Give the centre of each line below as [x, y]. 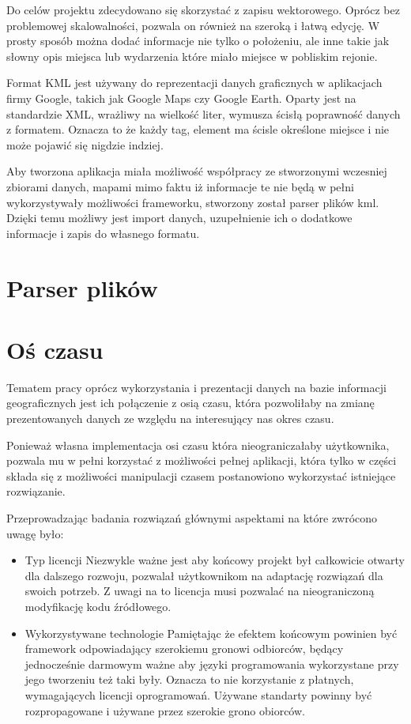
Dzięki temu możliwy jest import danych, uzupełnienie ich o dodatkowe [179, 218]
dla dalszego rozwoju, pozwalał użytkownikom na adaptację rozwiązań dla [204, 575]
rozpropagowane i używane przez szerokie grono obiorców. [165, 710]
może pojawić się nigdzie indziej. [85, 144]
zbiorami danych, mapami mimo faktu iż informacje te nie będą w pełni [180, 186]
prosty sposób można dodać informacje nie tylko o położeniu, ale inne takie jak [198, 41]
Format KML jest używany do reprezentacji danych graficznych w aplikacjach [194, 83]
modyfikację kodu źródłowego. [98, 606]
